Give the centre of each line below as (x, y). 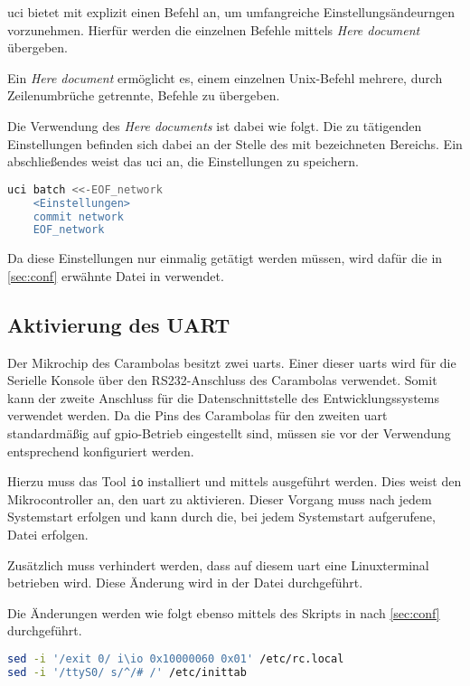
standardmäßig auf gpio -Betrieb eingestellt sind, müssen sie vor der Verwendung (229, 433)
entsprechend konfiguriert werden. (101, 451)
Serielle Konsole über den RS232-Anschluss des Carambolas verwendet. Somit (222, 380)
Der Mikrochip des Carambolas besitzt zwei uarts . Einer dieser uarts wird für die (232, 362)
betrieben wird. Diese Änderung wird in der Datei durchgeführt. (185, 583)
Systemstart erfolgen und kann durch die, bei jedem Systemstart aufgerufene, (221, 517)
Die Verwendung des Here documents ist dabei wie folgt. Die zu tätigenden (215, 125)
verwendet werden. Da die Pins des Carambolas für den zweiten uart (197, 415)
